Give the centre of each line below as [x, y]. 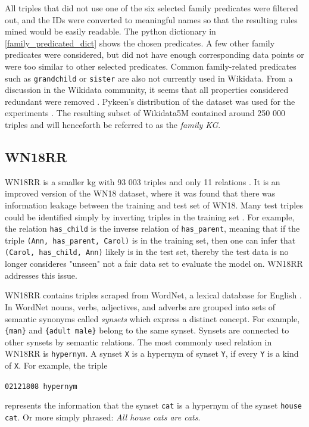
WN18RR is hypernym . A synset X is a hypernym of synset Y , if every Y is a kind [152, 353]
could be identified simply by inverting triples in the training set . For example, [150, 216]
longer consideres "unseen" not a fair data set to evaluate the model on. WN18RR [154, 264]
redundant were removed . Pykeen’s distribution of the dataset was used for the [150, 101]
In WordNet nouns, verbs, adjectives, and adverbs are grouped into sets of [140, 306]
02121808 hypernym [41, 386]
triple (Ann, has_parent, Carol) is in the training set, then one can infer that [150, 240]
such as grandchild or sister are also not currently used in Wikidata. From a [149, 78]
